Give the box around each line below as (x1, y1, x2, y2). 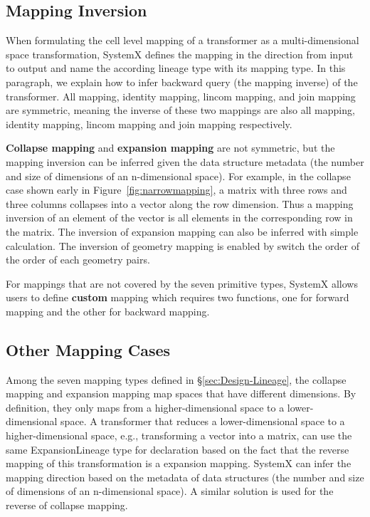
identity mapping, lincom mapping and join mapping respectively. (6, 116, 292, 131)
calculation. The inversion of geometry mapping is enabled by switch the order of (6, 238, 359, 253)
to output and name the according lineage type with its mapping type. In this (6, 61, 346, 75)
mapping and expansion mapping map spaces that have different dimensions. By (6, 386, 356, 401)
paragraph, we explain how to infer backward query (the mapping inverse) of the (6, 74, 358, 89)
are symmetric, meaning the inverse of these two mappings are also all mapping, (6, 103, 355, 117)
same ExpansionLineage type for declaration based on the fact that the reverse (6, 442, 349, 456)
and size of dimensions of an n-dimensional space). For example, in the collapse (6, 168, 351, 183)
